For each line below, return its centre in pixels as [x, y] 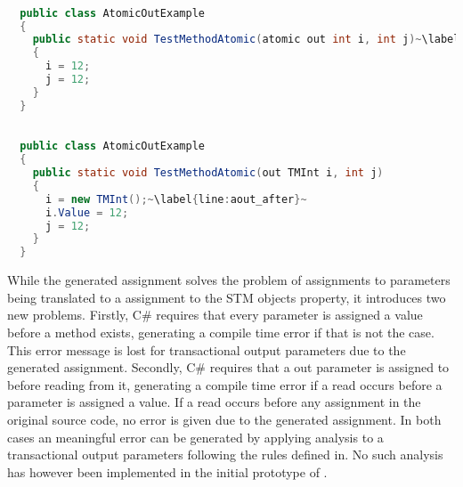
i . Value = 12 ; [87, 212]
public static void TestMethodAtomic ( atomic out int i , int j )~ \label [246, 40]
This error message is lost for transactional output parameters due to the [207, 349]
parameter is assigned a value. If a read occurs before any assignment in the [214, 402]
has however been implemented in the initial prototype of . [167, 471]
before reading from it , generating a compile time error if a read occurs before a [225, 384]
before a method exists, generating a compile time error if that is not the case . [221, 332]
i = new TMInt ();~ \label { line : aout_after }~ [176, 199]
